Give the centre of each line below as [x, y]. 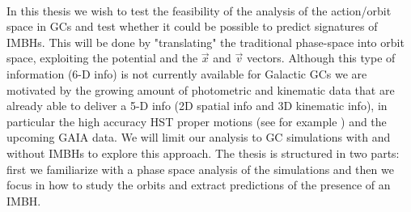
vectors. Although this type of [321, 58]
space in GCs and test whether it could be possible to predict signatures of [192, 26]
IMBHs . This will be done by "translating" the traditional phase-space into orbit [205, 42]
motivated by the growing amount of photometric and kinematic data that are [201, 89]
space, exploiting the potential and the [102, 58]
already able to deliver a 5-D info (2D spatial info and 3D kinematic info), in [197, 106]
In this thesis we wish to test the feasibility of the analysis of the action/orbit [199, 10]
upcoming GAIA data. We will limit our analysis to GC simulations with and [199, 137]
